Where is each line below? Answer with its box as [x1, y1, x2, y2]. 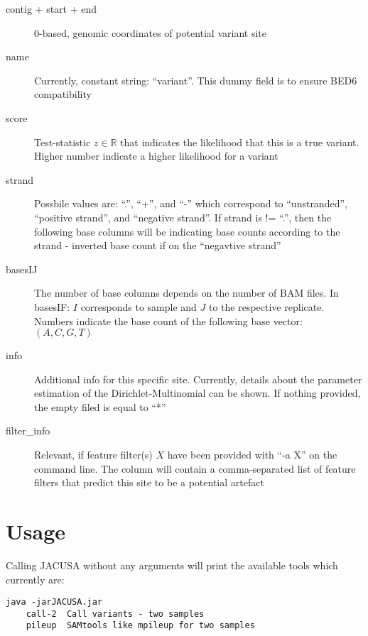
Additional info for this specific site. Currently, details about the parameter [34, 371, 362, 386]
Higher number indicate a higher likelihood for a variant [34, 148, 278, 163]
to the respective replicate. [208, 299, 325, 314]
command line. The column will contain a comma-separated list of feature [34, 461, 356, 476]
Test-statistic [34, 134, 91, 149]
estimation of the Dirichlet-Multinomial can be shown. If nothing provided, [34, 385, 361, 400]
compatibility [34, 87, 92, 102]
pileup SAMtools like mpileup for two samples [26, 620, 255, 631]
